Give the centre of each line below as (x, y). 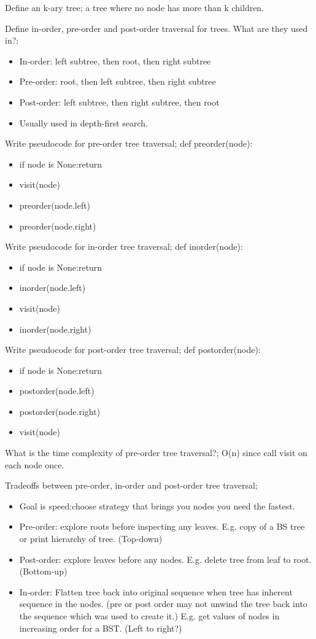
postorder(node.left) (57, 391)
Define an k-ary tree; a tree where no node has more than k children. (135, 7)
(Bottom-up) (43, 571)
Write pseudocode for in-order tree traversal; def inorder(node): (124, 246)
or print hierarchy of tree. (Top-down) (91, 539)
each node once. (35, 464)
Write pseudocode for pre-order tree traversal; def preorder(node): (129, 143)
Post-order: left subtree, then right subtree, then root (119, 102)
